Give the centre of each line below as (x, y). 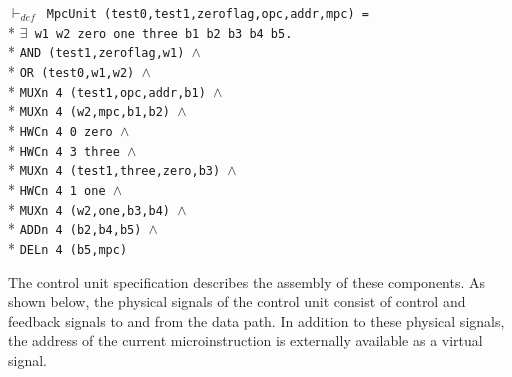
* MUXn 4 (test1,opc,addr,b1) (107, 90)
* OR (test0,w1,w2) (71, 70)
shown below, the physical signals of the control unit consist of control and (237, 301)
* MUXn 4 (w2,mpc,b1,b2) (89, 110)
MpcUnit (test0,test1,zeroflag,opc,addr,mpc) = (207, 14)
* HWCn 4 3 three (64, 149)
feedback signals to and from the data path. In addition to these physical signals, (256, 320)
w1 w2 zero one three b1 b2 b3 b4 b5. (163, 33)
